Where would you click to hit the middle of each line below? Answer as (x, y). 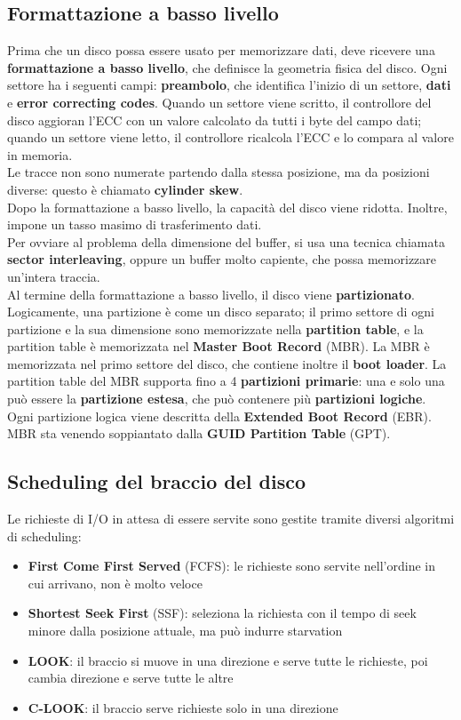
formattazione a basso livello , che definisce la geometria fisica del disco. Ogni (227, 67)
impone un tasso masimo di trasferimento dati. (135, 224)
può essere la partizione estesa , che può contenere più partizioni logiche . (217, 399)
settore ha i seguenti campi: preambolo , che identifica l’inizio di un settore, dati (229, 85)
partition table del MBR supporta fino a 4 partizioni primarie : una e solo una (226, 381)
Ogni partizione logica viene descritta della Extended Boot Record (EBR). (219, 416)
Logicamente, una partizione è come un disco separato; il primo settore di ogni (221, 312)
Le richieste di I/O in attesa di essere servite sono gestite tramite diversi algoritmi (231, 519)
